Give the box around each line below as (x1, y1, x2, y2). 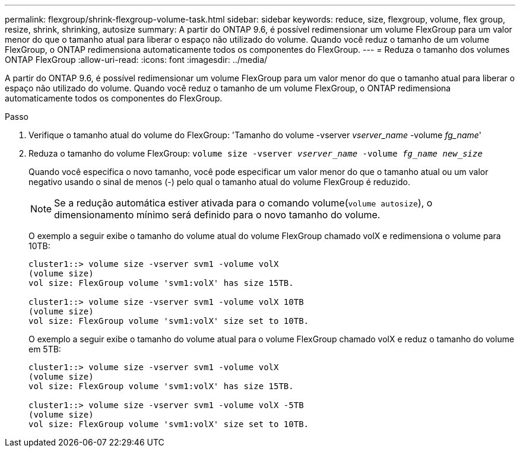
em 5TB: (28, 344, 61, 354)
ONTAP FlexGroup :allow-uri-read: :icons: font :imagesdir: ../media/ (5, 55, 268, 65)
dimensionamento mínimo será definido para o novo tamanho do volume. (54, 209, 381, 221)
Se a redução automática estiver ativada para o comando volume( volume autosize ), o (54, 197, 433, 209)
